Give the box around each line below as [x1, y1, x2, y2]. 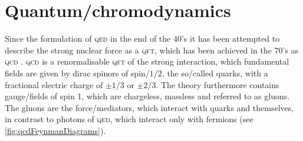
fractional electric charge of [5, 78, 103, 90]
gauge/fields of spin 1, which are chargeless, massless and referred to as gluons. [5, 90, 290, 102]
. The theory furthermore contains [156, 78, 279, 90]
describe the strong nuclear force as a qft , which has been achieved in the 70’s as [5, 43, 299, 56]
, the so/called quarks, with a [162, 66, 268, 79]
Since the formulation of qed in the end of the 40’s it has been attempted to [5, 32, 280, 45]
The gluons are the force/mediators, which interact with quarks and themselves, [5, 101, 294, 113]
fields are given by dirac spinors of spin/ [5, 66, 150, 79]
